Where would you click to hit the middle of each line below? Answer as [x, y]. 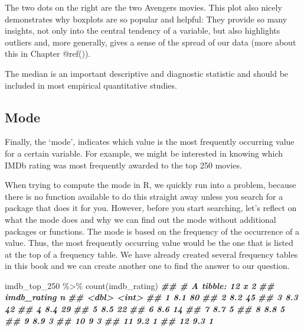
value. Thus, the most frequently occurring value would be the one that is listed [149, 243]
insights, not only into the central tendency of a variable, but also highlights [143, 30]
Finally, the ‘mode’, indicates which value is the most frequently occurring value [150, 142]
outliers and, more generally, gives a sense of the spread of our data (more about [151, 42]
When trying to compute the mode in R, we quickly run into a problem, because [151, 185]
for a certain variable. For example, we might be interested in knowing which [144, 153]
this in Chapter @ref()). [48, 53]
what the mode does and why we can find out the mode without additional [140, 219]
